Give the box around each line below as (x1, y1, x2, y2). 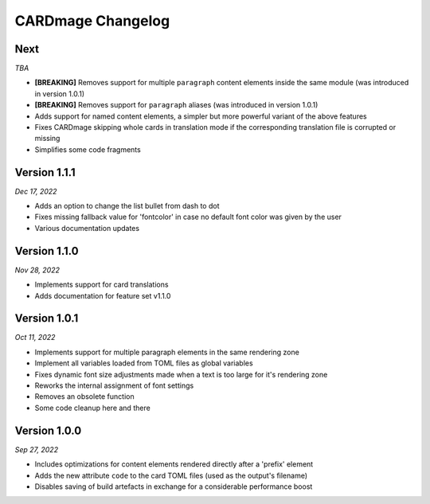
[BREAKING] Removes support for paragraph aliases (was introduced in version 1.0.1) (34, 100, 319, 110)
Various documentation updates (34, 223, 139, 232)
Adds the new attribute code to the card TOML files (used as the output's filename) (34, 471, 308, 480)
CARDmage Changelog (14, 12, 170, 29)
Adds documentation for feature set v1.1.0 (34, 291, 171, 300)
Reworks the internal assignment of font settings (34, 381, 194, 390)
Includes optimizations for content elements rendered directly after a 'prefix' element (34, 459, 314, 469)
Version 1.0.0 (14, 424, 82, 437)
